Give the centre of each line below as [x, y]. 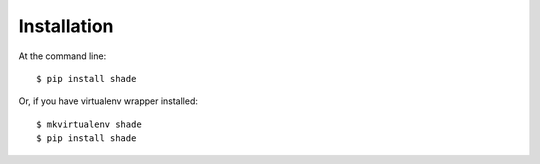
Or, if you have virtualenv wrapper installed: [108, 101]
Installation [66, 26]
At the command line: [62, 56]
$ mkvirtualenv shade [89, 124]
